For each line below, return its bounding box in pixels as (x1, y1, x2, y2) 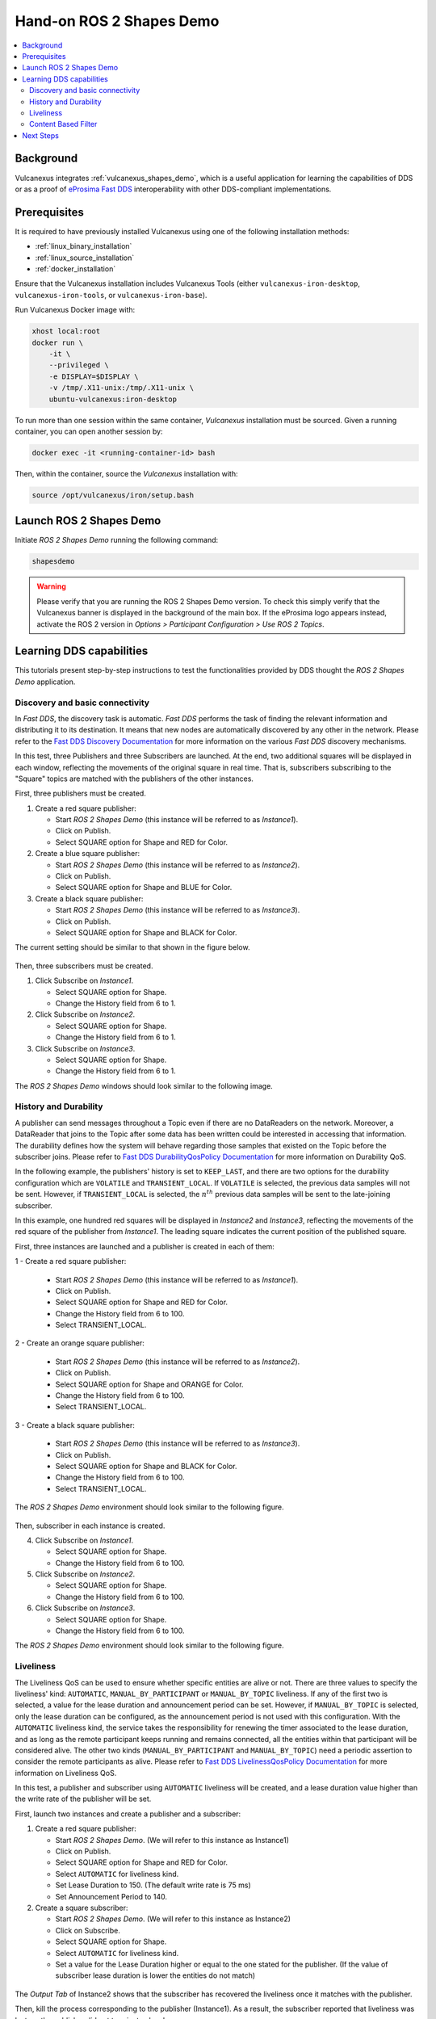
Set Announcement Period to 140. (55, 1891, 167, 1901)
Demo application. (15, 677, 76, 686)
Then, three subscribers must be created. (15, 961, 153, 971)
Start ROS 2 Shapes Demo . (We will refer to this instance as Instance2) (55, 1914, 291, 1924)
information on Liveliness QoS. (15, 1768, 117, 1778)
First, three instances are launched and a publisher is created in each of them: (15, 1241, 275, 1251)
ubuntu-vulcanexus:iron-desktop (48, 394, 178, 404)
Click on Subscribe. (55, 1925, 121, 1935)
